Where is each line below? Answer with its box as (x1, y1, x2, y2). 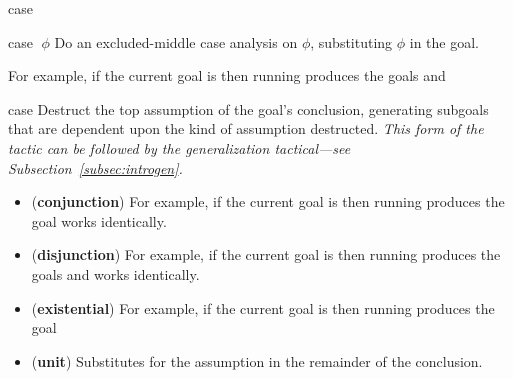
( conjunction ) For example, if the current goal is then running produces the (31, 191, 505, 212)
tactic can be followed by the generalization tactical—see (8, 137, 351, 158)
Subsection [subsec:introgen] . (8, 157, 183, 178)
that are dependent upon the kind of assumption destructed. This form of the (8, 118, 484, 139)
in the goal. (409, 31, 480, 52)
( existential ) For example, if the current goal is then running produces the (31, 297, 495, 318)
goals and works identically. (31, 263, 200, 284)
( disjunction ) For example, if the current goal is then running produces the (31, 244, 501, 265)
